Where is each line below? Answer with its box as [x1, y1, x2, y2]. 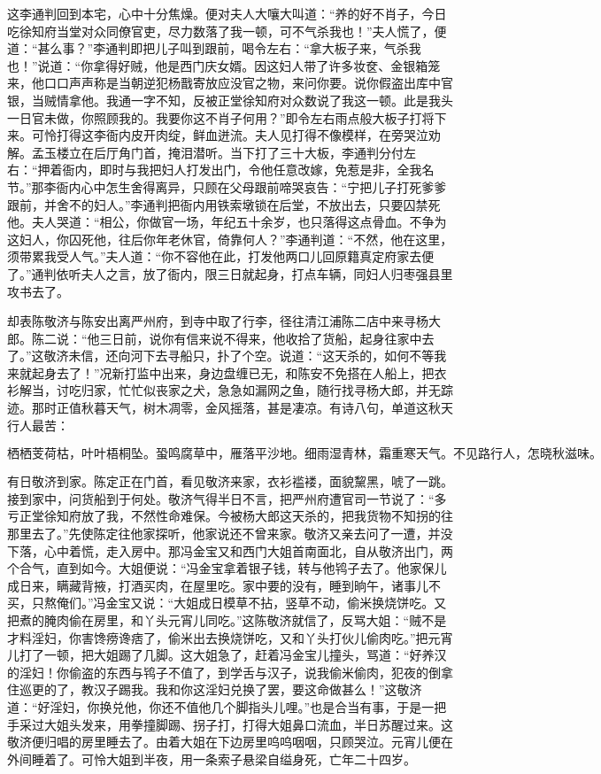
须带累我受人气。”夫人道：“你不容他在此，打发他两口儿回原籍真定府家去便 [7, 247, 435, 266]
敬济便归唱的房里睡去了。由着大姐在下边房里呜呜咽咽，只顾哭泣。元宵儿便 [7, 732, 441, 751]
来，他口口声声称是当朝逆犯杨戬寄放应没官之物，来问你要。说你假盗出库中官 [7, 74, 453, 92]
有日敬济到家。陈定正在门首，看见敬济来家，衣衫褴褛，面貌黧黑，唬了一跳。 [7, 472, 453, 491]
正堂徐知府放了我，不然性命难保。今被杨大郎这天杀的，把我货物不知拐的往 [19, 507, 453, 525]
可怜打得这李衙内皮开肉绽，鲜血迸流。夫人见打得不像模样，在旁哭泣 [31, 126, 428, 144]
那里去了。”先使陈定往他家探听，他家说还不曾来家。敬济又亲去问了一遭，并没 [7, 524, 453, 543]
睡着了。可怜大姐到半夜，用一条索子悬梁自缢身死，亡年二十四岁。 [31, 749, 416, 768]
